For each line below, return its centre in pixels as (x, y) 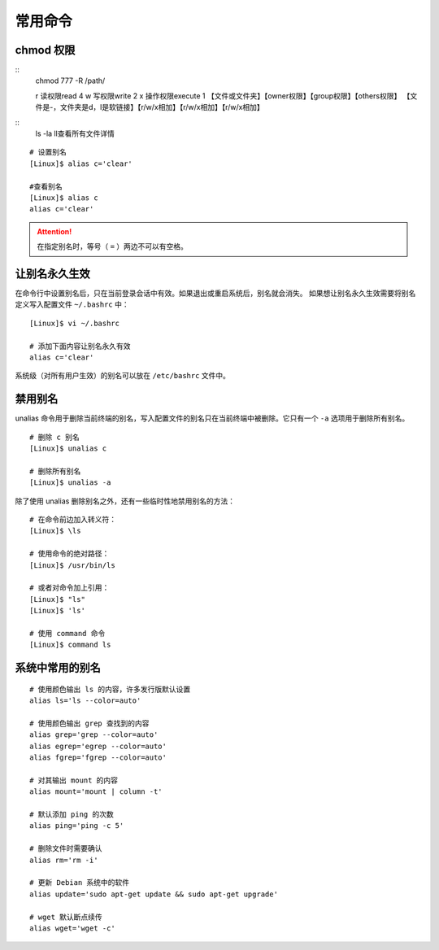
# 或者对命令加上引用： (70, 588)
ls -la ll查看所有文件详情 (75, 133)
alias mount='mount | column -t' (96, 792)
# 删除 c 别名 (55, 437)
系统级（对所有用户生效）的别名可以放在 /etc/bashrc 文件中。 (123, 376)
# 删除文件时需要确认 (66, 849)
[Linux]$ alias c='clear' (81, 163)
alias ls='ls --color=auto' (85, 701)
